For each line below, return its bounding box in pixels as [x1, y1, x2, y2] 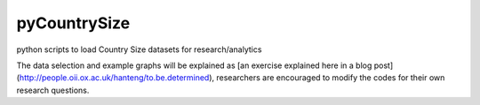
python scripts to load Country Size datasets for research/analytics [16, 44, 262, 55]
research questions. [16, 85, 90, 95]
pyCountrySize [16, 13, 131, 33]
